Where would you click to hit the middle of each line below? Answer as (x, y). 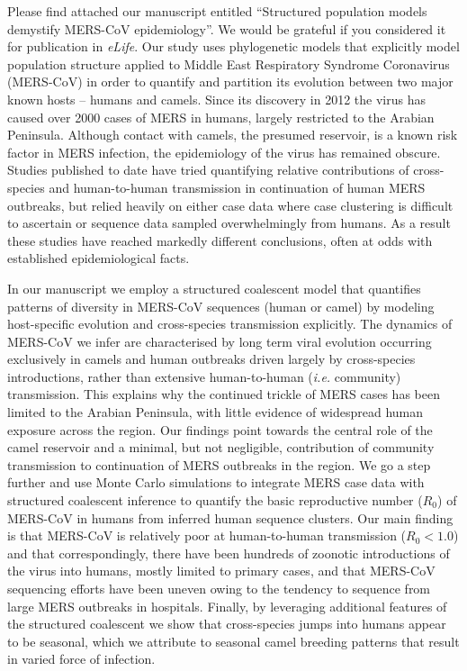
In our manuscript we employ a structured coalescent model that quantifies (214, 288)
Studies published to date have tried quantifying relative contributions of (208, 170)
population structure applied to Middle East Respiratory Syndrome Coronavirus (229, 63)
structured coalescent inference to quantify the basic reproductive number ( (215, 500)
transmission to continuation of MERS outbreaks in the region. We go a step (219, 464)
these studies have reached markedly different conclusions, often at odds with (220, 240)
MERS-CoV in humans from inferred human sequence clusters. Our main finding (230, 517)
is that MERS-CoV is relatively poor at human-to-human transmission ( (207, 535)
